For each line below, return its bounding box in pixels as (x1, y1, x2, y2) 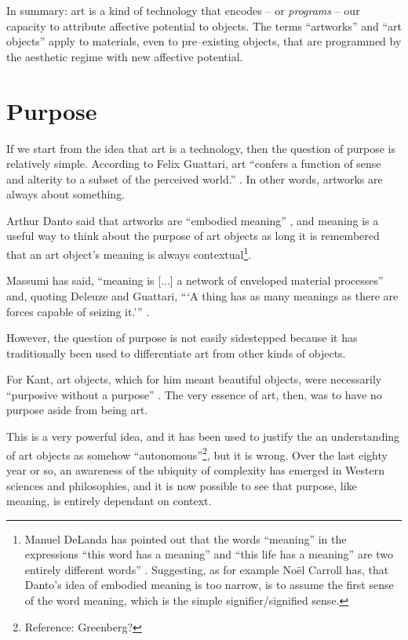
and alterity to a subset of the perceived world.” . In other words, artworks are (6, 170, 383, 187)
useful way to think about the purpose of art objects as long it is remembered (6, 227, 380, 244)
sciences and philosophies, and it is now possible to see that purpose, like (6, 477, 357, 493)
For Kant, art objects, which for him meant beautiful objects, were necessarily (6, 371, 382, 387)
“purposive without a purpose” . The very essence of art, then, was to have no (6, 386, 382, 402)
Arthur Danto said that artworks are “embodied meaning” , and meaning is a (6, 212, 379, 228)
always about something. (6, 186, 126, 202)
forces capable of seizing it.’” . (6, 303, 150, 319)
